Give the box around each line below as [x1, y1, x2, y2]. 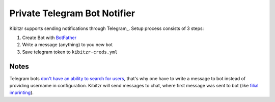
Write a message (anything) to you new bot [22, 42, 113, 48]
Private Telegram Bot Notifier [9, 8, 135, 19]
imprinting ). [9, 89, 34, 96]
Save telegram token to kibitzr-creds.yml [22, 49, 118, 55]
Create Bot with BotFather [22, 35, 76, 41]
